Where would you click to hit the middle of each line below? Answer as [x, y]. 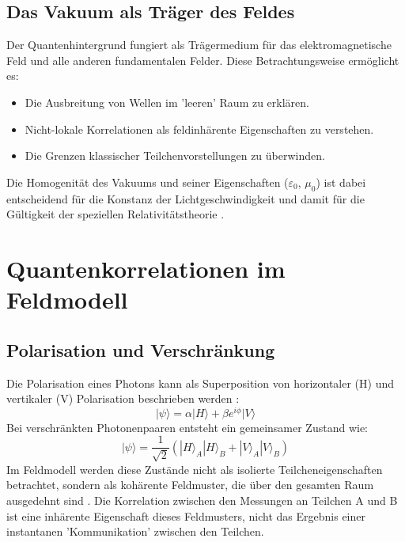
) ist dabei [341, 182]
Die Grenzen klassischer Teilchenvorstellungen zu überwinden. [175, 155]
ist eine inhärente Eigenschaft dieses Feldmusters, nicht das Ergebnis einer [186, 515]
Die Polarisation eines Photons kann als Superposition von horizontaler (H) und [201, 383]
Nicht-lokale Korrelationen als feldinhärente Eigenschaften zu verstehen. [199, 129]
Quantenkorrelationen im [146, 268]
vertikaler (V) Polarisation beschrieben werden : [123, 398]
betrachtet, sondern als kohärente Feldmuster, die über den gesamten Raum [190, 485]
